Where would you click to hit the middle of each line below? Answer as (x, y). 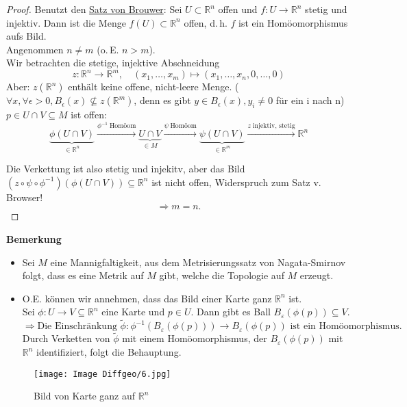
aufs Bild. (26, 36)
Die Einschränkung (77, 327)
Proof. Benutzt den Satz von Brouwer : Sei (94, 9)
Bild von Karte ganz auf (85, 396)
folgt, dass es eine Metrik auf (83, 275)
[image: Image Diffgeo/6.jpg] (102, 374)
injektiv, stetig (274, 126)
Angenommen (35, 49)
